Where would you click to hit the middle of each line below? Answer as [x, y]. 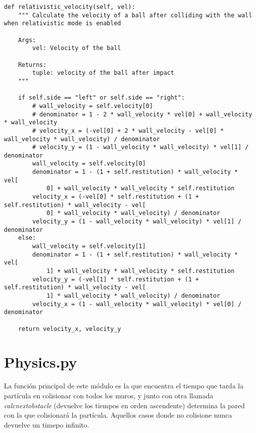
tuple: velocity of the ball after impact [103, 73]
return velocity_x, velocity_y [70, 329]
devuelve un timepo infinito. [47, 424]
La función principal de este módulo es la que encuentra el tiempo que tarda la [124, 386]
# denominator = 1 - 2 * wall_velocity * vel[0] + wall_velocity [142, 114]
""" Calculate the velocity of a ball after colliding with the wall [135, 15]
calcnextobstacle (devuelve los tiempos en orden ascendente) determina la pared [125, 405]
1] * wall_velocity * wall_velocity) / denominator [133, 296]
